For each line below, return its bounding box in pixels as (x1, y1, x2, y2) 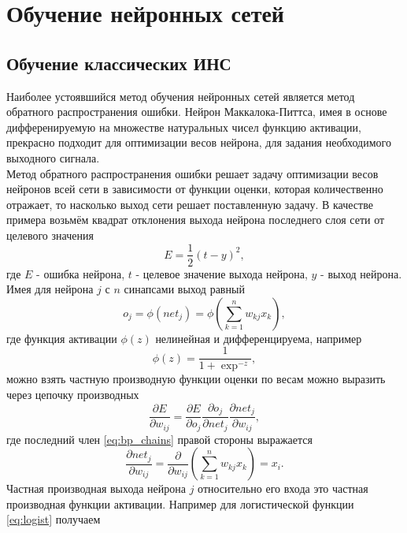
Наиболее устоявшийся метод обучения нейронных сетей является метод (6, 88, 355, 104)
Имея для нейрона (6, 281, 94, 297)
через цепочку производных (6, 386, 139, 403)
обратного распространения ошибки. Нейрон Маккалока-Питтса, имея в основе (6, 103, 387, 120)
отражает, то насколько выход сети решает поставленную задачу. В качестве (6, 196, 373, 212)
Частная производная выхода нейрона (6, 480, 186, 497)
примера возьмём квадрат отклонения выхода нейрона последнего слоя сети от (6, 211, 385, 228)
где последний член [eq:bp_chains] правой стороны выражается (6, 430, 313, 447)
